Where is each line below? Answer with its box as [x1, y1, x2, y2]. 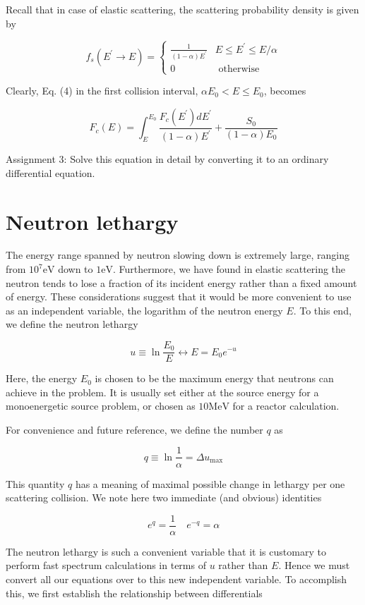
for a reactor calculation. [232, 398, 340, 413]
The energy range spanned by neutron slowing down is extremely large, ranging [6, 248, 349, 262]
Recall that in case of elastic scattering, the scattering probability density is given [6, 2, 359, 16]
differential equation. [6, 165, 95, 180]
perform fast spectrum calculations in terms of [6, 558, 206, 573]
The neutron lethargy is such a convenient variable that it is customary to [6, 544, 326, 558]
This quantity [6, 476, 65, 491]
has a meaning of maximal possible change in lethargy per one [75, 476, 345, 491]
